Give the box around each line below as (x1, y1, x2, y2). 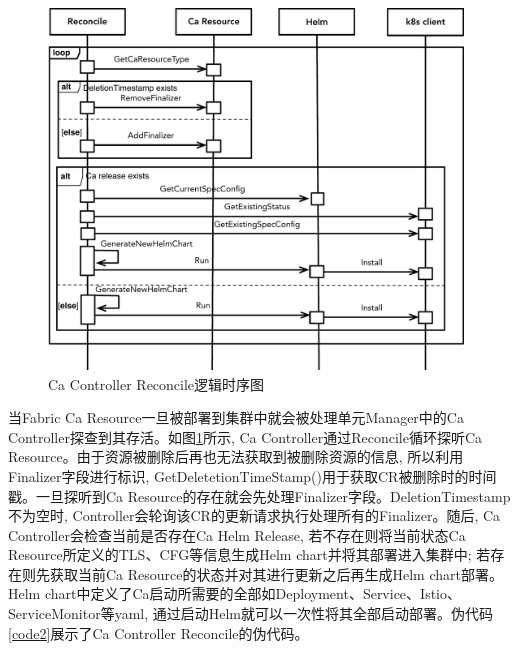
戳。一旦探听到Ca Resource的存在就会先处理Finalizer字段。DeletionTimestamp (8, 485, 511, 506)
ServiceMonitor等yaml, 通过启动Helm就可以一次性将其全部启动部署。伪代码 (8, 603, 494, 624)
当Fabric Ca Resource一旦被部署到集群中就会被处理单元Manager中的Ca (8, 407, 464, 428)
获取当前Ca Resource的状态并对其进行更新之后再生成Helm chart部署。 (49, 563, 503, 584)
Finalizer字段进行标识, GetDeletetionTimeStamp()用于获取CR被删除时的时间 (8, 465, 497, 486)
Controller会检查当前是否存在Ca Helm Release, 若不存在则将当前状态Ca (8, 524, 466, 545)
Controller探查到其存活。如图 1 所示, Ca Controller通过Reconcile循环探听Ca (8, 426, 483, 447)
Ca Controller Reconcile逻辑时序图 (48, 373, 265, 394)
